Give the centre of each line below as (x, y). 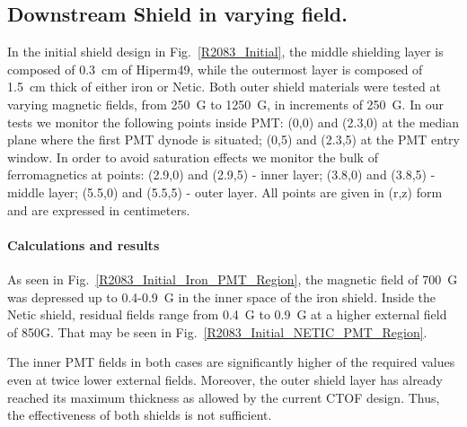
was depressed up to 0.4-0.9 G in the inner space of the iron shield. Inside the (222, 296)
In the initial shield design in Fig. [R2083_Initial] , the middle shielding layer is (225, 52)
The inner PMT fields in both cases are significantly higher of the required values (231, 362)
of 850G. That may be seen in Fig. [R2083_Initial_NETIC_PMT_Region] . (217, 331)
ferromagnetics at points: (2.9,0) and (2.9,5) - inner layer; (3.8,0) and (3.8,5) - (221, 174)
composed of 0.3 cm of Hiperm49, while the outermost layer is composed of (215, 69)
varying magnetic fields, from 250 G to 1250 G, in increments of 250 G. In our (225, 104)
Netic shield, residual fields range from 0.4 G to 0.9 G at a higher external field (227, 314)
